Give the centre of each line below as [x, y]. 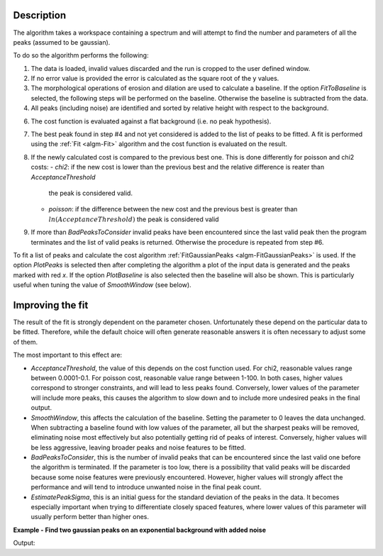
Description [40, 15]
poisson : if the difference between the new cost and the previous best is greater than [173, 209]
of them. [26, 342]
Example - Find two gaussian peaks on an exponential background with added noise [139, 530]
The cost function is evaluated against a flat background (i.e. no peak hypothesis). [151, 121]
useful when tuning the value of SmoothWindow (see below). [102, 285]
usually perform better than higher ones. [90, 517]
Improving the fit [51, 305]
